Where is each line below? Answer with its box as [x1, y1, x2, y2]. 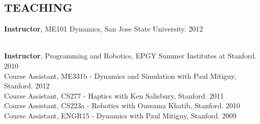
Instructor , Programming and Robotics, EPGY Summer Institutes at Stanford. [4, 50, 257, 61]
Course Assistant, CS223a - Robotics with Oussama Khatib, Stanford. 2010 [4, 100, 241, 111]
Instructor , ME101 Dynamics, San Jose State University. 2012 [4, 23, 203, 34]
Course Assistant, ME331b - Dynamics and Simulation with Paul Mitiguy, [4, 70, 237, 81]
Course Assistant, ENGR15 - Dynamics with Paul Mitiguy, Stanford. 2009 [4, 110, 237, 120]
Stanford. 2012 [4, 80, 50, 91]
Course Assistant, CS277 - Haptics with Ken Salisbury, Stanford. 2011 [4, 90, 224, 101]
